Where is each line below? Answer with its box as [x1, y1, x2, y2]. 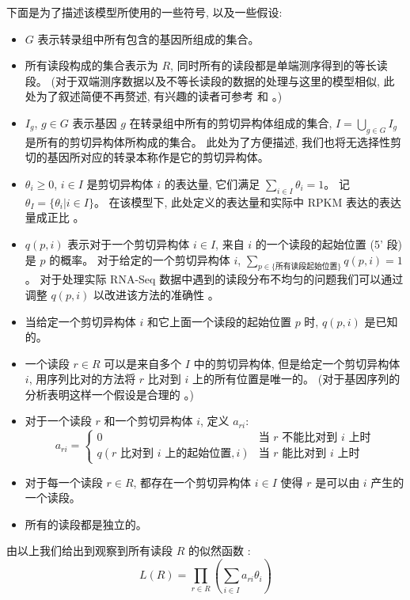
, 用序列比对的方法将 [28, 370, 136, 387]
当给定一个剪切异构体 [25, 313, 136, 329]
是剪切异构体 [86, 175, 154, 192]
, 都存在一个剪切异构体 [133, 473, 252, 490]
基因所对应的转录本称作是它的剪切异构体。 [47, 149, 269, 165]
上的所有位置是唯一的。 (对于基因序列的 [192, 370, 401, 387]
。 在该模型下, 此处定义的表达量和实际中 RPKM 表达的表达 [93, 193, 401, 210]
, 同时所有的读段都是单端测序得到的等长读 [170, 57, 388, 74]
